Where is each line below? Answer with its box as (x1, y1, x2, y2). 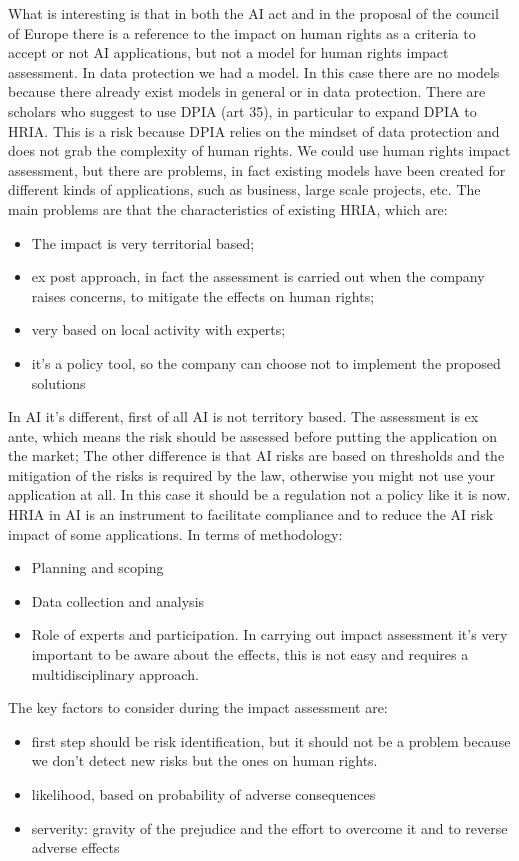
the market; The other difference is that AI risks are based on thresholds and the (8, 445, 505, 466)
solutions (31, 372, 86, 393)
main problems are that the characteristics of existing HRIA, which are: (8, 198, 448, 219)
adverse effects (31, 837, 120, 858)
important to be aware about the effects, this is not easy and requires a (31, 644, 469, 665)
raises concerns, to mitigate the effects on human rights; (31, 285, 375, 306)
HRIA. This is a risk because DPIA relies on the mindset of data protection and (8, 120, 500, 141)
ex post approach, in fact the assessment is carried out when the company (31, 266, 485, 287)
